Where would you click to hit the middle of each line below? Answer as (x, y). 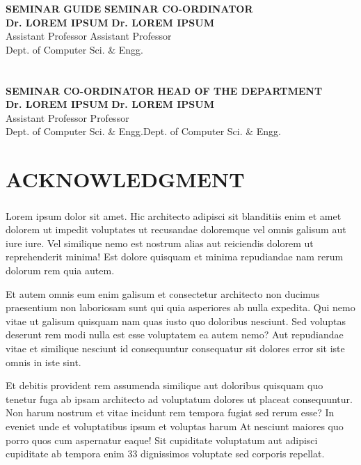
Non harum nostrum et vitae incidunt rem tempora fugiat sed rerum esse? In (170, 412)
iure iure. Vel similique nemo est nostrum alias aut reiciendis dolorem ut (160, 243)
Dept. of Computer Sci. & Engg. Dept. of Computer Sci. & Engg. (144, 131)
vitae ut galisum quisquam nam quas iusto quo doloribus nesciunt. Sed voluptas (176, 321)
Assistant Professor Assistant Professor (89, 36)
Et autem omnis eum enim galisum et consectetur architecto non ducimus (163, 293)
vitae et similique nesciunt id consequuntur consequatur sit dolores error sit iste (175, 348)
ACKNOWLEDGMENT (125, 179)
